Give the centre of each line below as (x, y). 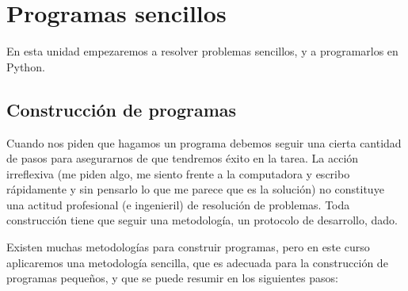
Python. (26, 66)
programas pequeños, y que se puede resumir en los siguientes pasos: (172, 278)
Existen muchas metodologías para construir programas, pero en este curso (188, 247)
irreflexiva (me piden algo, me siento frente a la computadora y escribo (178, 173)
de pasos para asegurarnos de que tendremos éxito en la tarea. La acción (183, 158)
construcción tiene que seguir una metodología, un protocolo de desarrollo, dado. (202, 220)
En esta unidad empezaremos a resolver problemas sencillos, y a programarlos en (202, 51)
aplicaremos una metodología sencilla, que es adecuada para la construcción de (197, 262)
